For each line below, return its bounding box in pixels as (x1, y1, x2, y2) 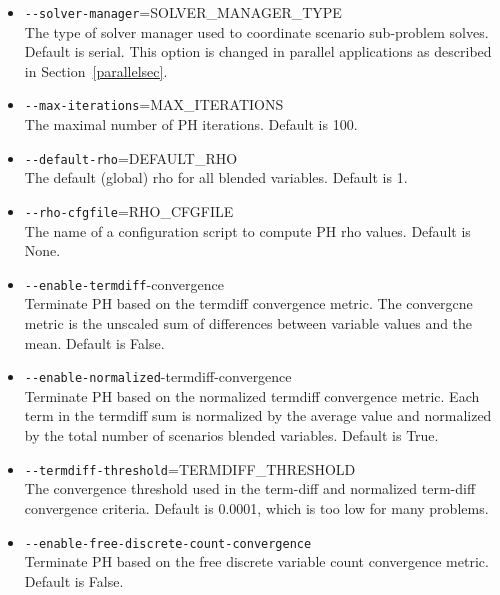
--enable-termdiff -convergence (24, 273, 224, 294)
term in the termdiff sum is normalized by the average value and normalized (24, 405, 492, 426)
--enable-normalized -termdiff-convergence (24, 366, 292, 387)
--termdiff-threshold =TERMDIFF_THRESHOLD (24, 458, 356, 479)
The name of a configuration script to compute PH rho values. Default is (24, 220, 471, 241)
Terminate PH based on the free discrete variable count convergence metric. (24, 551, 489, 572)
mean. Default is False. (24, 332, 165, 353)
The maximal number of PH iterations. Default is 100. (24, 114, 358, 135)
